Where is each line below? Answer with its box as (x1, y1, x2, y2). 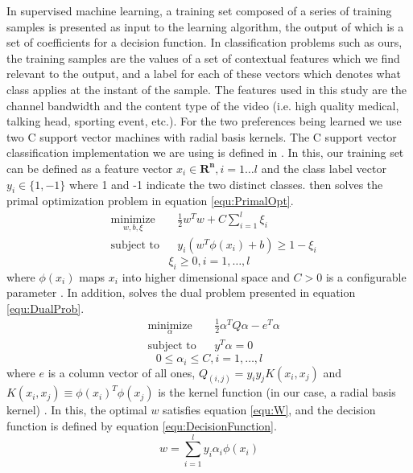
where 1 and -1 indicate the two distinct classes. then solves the (68, 175, 383, 192)
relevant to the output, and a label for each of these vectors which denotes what (6, 65, 401, 82)
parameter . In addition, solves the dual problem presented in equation (6, 284, 356, 301)
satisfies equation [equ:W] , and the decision (163, 401, 376, 418)
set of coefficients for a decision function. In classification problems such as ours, (6, 34, 403, 51)
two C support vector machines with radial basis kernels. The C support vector (6, 128, 397, 145)
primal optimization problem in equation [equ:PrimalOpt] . (6, 192, 294, 209)
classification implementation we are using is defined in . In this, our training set (6, 144, 404, 161)
